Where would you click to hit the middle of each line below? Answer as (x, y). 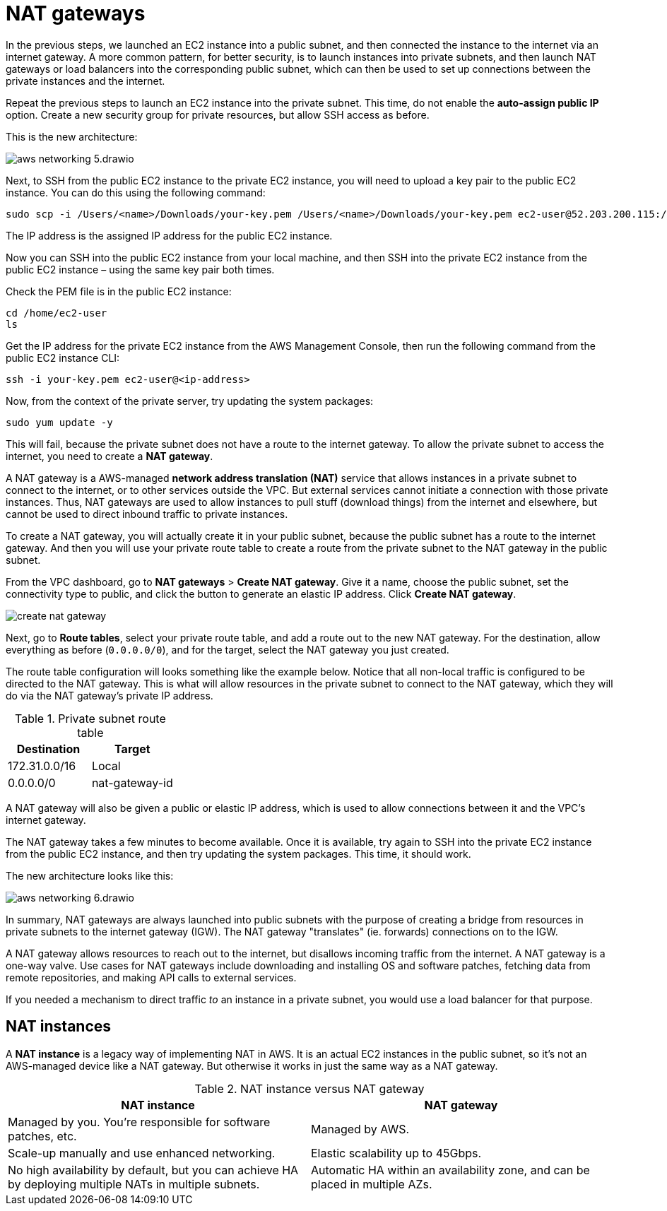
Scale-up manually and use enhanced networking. (142, 1153)
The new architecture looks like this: (90, 875)
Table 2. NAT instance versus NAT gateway (309, 1088)
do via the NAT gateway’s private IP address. (110, 695)
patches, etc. (42, 1136)
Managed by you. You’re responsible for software (139, 1122)
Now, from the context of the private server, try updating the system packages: (190, 401)
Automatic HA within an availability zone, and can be (450, 1170)
